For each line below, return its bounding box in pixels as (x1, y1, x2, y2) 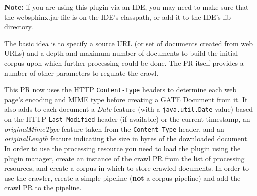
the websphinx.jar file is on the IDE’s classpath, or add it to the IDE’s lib (4, 11, 231, 22)
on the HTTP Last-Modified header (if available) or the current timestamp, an (4, 114, 250, 124)
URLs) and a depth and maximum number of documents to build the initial (4, 48, 238, 58)
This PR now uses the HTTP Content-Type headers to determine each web (4, 84, 237, 95)
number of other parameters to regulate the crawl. (4, 67, 159, 78)
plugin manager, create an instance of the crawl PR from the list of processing (4, 153, 245, 163)
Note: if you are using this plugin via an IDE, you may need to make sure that (4, 2, 249, 12)
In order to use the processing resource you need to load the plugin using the (4, 143, 241, 153)
